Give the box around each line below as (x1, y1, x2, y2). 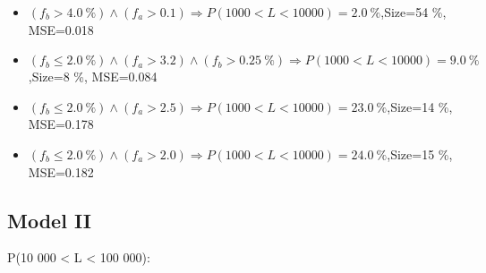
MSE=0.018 (28, 20, 94, 38)
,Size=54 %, (380, 3, 447, 21)
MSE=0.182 (28, 162, 94, 181)
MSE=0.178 (28, 115, 94, 133)
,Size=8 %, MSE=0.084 (28, 67, 158, 86)
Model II (7, 206, 91, 234)
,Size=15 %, (387, 144, 453, 163)
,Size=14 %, (387, 97, 453, 115)
